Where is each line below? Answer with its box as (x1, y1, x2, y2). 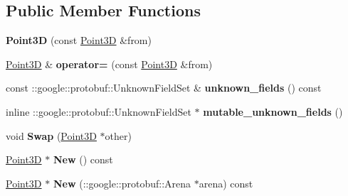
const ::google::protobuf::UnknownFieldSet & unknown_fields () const (6, 80, 322, 95)
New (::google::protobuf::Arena (53, 175, 191, 190)
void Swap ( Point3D (6, 128, 97, 143)
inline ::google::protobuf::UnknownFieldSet (6, 104, 191, 119)
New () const (53, 152, 113, 167)
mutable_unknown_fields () (203, 104, 343, 119)
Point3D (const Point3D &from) (6, 33, 152, 48)
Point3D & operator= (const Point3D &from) (6, 56, 213, 71)
